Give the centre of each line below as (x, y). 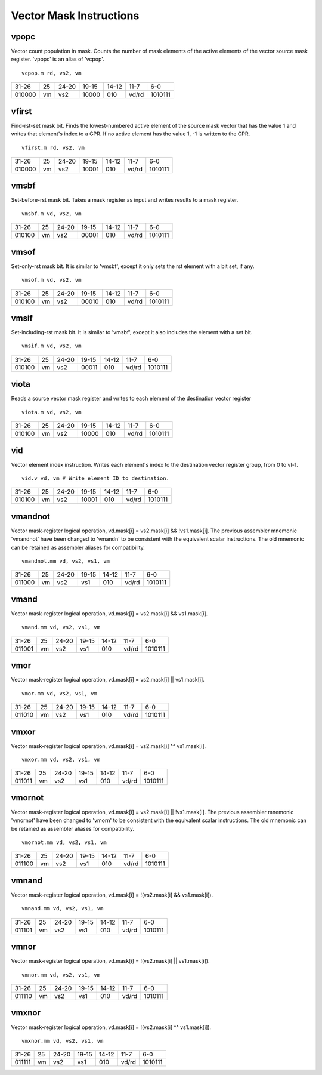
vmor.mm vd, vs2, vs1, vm (60, 693)
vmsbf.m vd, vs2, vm (52, 214)
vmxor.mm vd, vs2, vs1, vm (61, 759)
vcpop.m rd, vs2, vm (52, 73)
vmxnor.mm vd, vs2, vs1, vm (63, 1041)
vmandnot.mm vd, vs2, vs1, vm (66, 561)
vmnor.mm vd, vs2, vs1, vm (61, 975)
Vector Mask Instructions (75, 16)
